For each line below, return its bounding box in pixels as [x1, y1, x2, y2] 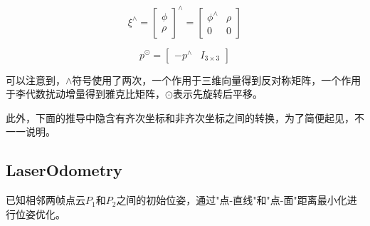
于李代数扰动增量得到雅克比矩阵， [6, 86, 165, 101]
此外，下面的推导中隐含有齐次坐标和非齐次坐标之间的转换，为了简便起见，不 [6, 110, 364, 125]
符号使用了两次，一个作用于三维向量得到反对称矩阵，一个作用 [72, 72, 361, 87]
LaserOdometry [6, 159, 122, 181]
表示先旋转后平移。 [172, 86, 263, 101]
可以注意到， [6, 72, 65, 87]
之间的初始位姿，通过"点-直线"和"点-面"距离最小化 [116, 192, 347, 207]
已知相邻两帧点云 [6, 192, 85, 207]
